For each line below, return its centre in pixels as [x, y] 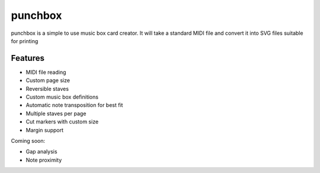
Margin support [45, 130]
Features [28, 58]
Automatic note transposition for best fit [74, 105]
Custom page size [48, 80]
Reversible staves [47, 89]
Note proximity [44, 160]
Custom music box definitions [62, 97]
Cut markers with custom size [62, 122]
